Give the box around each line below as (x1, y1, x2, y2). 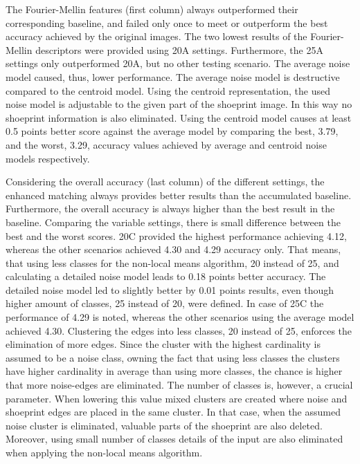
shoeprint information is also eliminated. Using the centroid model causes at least (6, 110, 352, 124)
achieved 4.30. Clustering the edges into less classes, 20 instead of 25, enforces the (6, 323, 352, 337)
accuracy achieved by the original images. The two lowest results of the (6, 29, 307, 44)
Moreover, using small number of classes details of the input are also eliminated (6, 431, 343, 446)
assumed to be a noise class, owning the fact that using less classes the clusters (6, 350, 340, 364)
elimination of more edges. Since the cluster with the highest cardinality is (6, 337, 321, 351)
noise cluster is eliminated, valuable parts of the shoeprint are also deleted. (6, 418, 323, 432)
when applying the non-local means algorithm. (6, 445, 203, 459)
